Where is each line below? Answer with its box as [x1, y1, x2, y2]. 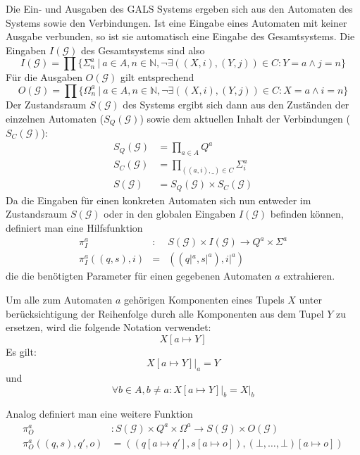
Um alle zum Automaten [6, 292, 113, 306]
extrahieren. [283, 268, 335, 283]
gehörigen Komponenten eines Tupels [123, 292, 285, 306]
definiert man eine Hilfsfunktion [6, 220, 143, 235]
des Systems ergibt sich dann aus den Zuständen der [123, 96, 349, 111]
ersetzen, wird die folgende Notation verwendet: [6, 320, 211, 335]
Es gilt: [6, 344, 37, 359]
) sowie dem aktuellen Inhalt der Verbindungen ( [139, 111, 350, 125]
